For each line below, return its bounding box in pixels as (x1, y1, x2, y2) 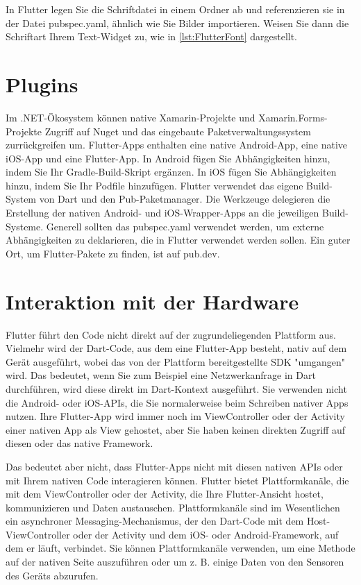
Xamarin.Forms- (258, 110, 328, 124)
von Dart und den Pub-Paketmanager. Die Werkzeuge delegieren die (39, 192, 330, 206)
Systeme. (6, 219, 44, 233)
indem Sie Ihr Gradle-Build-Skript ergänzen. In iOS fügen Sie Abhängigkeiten (6, 164, 337, 179)
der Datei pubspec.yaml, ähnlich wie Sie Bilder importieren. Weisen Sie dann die (6, 15, 349, 30)
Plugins (6, 69, 78, 98)
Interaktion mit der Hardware (6, 287, 299, 315)
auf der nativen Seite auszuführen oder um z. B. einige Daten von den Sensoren (6, 554, 344, 569)
